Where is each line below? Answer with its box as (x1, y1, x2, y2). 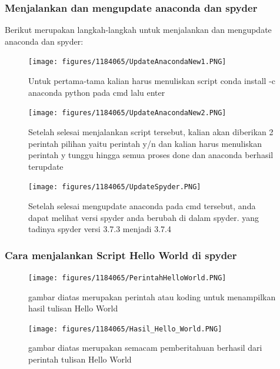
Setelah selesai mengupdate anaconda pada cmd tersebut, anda (28, 199, 256, 212)
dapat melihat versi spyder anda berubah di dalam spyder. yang (28, 211, 259, 223)
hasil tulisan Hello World (28, 302, 118, 314)
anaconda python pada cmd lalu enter (28, 86, 165, 98)
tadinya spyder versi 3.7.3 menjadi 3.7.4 (28, 223, 171, 235)
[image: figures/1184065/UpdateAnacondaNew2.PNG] (28, 109, 226, 118)
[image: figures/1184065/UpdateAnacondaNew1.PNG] (28, 58, 226, 66)
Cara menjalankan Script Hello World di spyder (5, 247, 237, 262)
